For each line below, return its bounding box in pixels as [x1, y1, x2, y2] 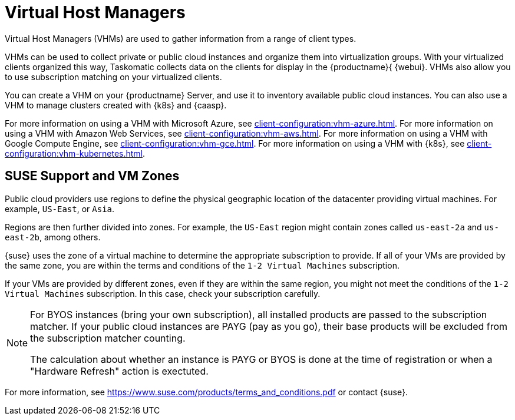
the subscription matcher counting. [30, 332, 186, 344]
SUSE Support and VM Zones [5, 168, 180, 184]
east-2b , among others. [5, 232, 101, 242]
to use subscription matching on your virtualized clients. [5, 71, 222, 82]
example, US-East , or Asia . [5, 203, 115, 214]
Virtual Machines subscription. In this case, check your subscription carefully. [5, 288, 321, 299]
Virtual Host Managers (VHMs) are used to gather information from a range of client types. [5, 33, 356, 44]
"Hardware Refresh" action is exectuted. [30, 365, 209, 377]
